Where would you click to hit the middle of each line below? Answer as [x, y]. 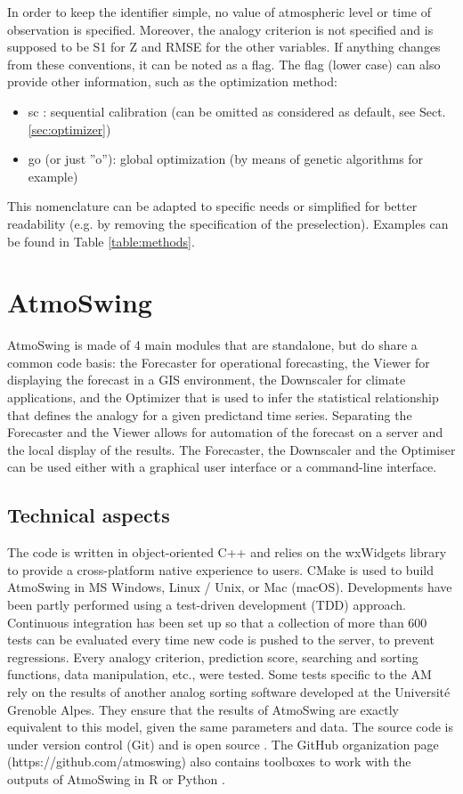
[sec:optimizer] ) [69, 129]
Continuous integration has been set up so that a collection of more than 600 [217, 622]
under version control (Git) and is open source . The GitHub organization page [223, 744]
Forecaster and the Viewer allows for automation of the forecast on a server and [225, 432]
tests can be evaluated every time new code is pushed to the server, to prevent [221, 640]
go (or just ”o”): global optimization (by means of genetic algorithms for [226, 159]
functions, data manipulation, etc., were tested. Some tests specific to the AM [219, 674]
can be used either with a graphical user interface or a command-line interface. [222, 467]
